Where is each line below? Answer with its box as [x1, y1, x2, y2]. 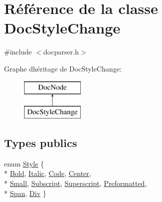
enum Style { [4, 158, 44, 168]
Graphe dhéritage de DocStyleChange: [4, 63, 122, 73]
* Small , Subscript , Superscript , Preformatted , [4, 178, 147, 188]
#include [4, 46, 32, 57]
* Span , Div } [4, 187, 47, 198]
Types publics [4, 135, 77, 150]
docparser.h [43, 46, 79, 57]
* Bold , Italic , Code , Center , [4, 168, 91, 178]
